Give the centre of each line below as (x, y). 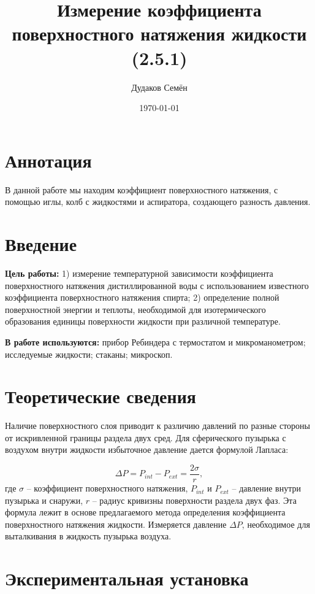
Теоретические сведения (101, 396)
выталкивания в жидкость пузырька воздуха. (88, 536)
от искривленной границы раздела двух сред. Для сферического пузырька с (146, 437)
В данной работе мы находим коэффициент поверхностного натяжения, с (142, 189)
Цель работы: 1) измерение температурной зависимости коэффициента (139, 273)
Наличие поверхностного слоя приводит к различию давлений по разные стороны (157, 426)
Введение (41, 244)
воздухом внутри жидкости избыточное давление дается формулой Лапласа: (147, 449)
